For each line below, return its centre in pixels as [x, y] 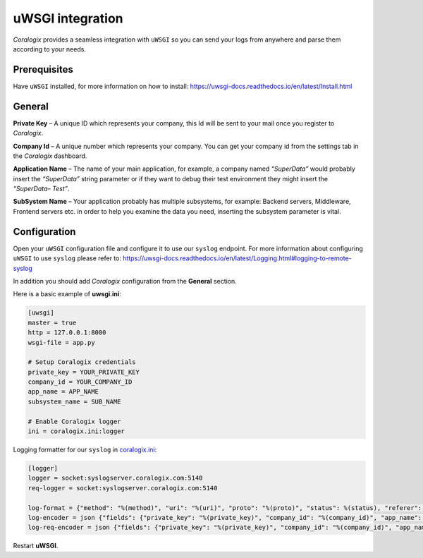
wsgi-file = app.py [61, 342]
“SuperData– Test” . [41, 189]
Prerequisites [43, 69]
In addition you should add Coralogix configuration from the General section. [125, 281]
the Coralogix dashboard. [50, 156]
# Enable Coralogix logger [74, 421]
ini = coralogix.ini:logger [76, 431]
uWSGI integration [68, 18]
